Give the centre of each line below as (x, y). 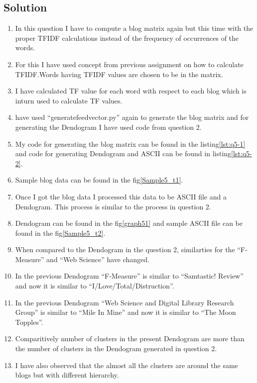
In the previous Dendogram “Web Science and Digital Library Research (125, 302)
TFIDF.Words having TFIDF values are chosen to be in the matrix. (119, 74)
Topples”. (29, 322)
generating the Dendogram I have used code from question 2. (108, 127)
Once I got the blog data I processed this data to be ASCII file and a (121, 196)
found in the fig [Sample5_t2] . (60, 233)
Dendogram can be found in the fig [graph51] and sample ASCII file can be (129, 223)
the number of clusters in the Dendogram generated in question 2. (116, 348)
